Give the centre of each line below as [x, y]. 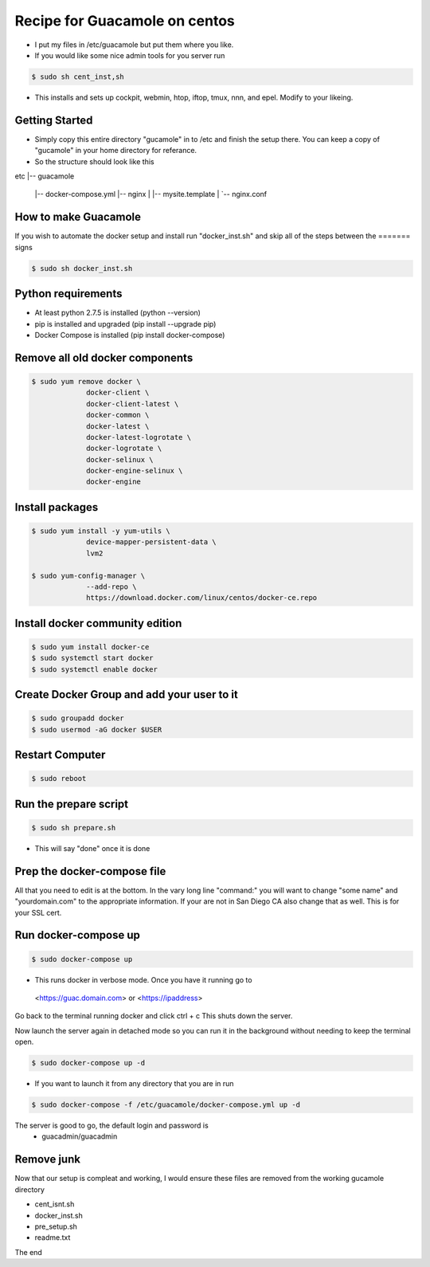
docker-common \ [118, 415]
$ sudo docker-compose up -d [88, 1063]
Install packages [57, 507]
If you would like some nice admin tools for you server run [130, 55]
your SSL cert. [38, 912]
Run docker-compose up [78, 935]
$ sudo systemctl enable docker [95, 669]
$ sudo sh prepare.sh [74, 828]
